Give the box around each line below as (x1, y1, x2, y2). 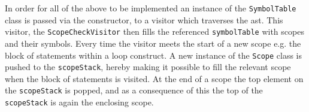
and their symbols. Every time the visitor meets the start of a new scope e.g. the (5, 37, 301, 49)
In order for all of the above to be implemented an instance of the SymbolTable (5, 2, 296, 14)
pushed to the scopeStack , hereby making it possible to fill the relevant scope (5, 60, 291, 73)
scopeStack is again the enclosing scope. (5, 96, 154, 108)
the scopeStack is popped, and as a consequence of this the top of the (5, 84, 263, 96)
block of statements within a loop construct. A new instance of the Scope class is (5, 49, 302, 61)
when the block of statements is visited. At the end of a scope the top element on (5, 72, 304, 84)
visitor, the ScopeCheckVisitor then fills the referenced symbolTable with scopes (5, 25, 304, 38)
